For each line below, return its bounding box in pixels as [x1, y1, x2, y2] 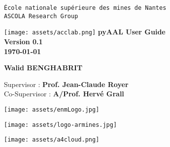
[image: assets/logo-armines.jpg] [4, 121, 117, 128]
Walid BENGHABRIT [4, 62, 83, 73]
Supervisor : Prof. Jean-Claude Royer [4, 79, 129, 89]
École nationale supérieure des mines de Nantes [4, 4, 167, 11]
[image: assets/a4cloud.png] [4, 136, 100, 144]
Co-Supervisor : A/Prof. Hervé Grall [4, 88, 124, 99]
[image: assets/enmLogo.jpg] [4, 106, 100, 113]
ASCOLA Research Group [4, 12, 78, 20]
